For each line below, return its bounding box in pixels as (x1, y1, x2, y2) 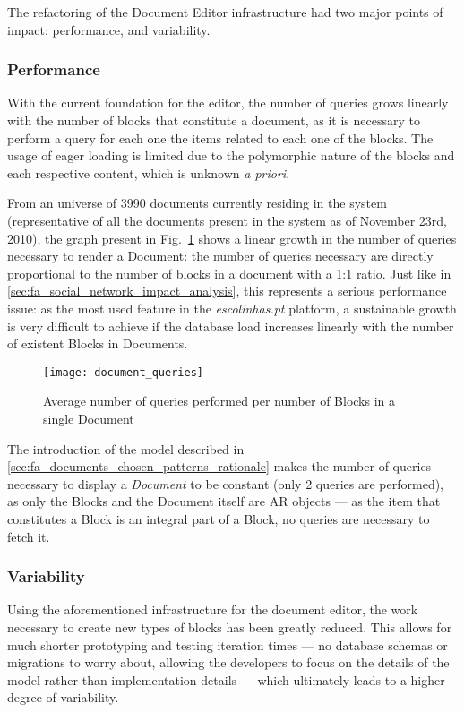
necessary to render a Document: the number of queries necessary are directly (7, 246, 434, 265)
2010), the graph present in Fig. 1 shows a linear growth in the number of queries (7, 228, 457, 247)
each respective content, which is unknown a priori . (7, 163, 290, 182)
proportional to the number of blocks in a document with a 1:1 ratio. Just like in (7, 263, 451, 282)
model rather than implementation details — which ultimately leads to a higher (7, 670, 445, 689)
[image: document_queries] (43, 365, 203, 379)
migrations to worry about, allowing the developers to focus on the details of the (7, 653, 450, 672)
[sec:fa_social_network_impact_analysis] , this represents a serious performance (7, 281, 447, 300)
